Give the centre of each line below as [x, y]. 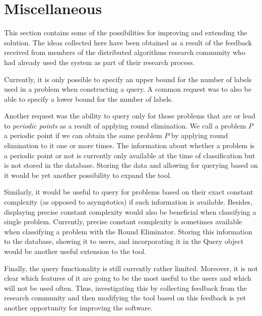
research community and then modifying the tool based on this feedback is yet [125, 298]
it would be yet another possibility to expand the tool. [88, 175]
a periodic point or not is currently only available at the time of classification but [130, 155]
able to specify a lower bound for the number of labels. [89, 99]
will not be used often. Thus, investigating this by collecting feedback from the [125, 288]
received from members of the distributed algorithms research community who [125, 52]
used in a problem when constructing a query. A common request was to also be [128, 89]
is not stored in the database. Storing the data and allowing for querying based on [131, 165]
